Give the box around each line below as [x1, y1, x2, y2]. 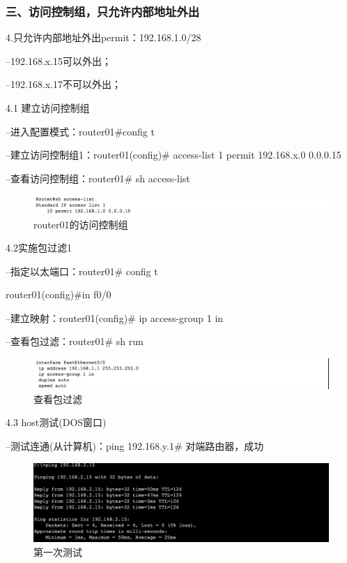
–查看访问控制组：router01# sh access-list [6, 170, 190, 185]
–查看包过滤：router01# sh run [6, 334, 144, 349]
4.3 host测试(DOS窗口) [6, 415, 107, 430]
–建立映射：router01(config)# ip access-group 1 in [6, 310, 224, 325]
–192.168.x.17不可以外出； [6, 77, 122, 92]
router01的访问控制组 [33, 217, 128, 231]
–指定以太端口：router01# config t [6, 263, 158, 278]
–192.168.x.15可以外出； [6, 53, 112, 68]
